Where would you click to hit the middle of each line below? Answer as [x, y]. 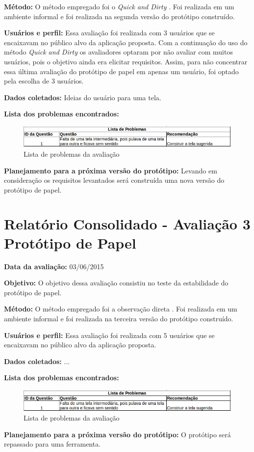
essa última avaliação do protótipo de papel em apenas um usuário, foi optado [121, 71]
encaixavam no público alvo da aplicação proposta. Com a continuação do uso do [126, 42]
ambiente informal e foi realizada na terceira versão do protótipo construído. [119, 319]
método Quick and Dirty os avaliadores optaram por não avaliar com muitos [118, 52]
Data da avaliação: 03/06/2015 [54, 266]
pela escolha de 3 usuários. [44, 81]
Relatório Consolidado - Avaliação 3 [127, 223]
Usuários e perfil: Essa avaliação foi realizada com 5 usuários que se [109, 335]
